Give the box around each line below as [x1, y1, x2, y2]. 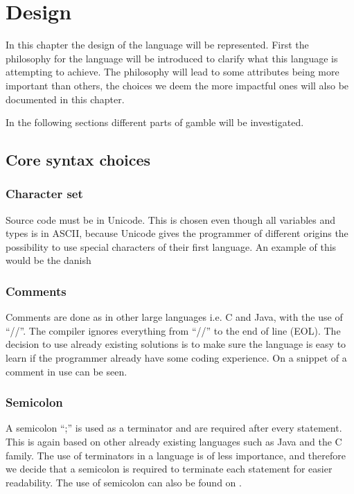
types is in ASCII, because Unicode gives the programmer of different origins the [6, 226, 348, 240]
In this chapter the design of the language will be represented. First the [6, 37, 309, 52]
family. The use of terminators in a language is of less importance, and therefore [6, 448, 346, 462]
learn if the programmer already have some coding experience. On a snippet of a [6, 351, 347, 365]
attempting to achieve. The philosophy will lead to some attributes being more [6, 64, 339, 79]
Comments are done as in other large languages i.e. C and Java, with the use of [6, 310, 343, 324]
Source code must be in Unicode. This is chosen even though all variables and [6, 212, 336, 227]
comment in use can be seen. [6, 364, 127, 378]
